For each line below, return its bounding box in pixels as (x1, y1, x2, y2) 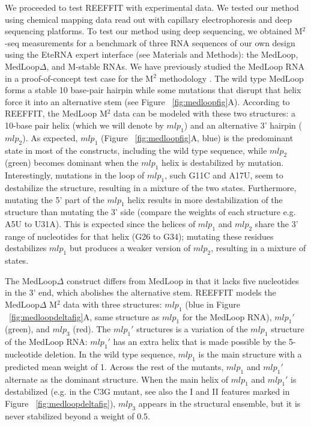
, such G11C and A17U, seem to (165, 169, 283, 181)
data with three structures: (63, 297, 162, 310)
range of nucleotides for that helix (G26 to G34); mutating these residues (5, 230, 274, 242)
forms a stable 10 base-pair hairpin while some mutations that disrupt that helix (5, 84, 301, 96)
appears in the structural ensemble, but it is (138, 397, 301, 410)
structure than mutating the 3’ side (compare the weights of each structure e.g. (5, 205, 296, 218)
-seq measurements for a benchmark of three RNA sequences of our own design (5, 36, 295, 49)
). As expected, (22, 131, 78, 144)
